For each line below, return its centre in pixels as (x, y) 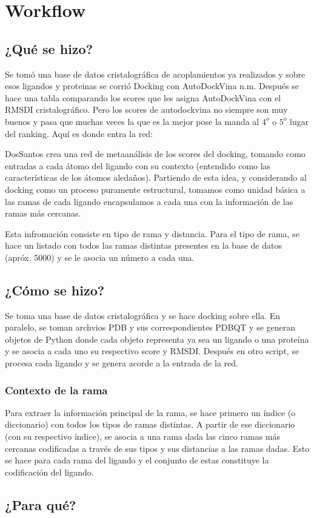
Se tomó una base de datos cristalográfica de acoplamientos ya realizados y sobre (155, 74)
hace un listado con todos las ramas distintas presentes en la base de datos (143, 245)
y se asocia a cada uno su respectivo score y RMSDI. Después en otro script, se (152, 351)
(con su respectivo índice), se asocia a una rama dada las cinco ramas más (143, 436)
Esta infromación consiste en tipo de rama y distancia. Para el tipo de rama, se (152, 233)
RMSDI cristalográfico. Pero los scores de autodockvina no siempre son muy (146, 109)
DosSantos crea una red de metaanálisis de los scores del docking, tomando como (155, 154)
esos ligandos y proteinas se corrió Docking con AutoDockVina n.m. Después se (152, 86)
